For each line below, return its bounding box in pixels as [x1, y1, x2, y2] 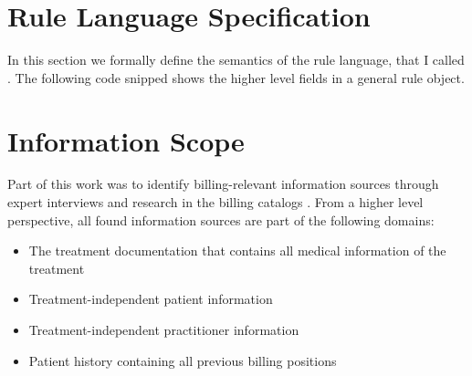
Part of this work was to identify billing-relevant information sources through [7, 174, 439, 193]
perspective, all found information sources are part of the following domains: [7, 210, 435, 229]
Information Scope [7, 121, 245, 159]
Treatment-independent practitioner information [28, 320, 299, 339]
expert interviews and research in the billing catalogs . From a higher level [7, 193, 424, 212]
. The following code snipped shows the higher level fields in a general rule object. [7, 68, 465, 87]
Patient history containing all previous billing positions [28, 350, 337, 370]
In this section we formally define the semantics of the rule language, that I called [7, 50, 465, 69]
